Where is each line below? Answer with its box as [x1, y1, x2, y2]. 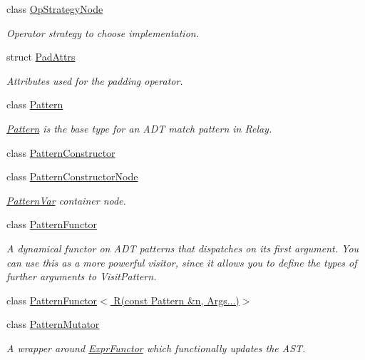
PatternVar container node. [6, 192, 126, 207]
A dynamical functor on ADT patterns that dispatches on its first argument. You [6, 240, 359, 255]
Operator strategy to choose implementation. [6, 25, 199, 40]
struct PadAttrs [6, 49, 76, 64]
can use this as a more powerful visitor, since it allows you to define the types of [6, 254, 357, 269]
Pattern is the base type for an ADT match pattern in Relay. [6, 120, 272, 135]
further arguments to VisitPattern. [6, 269, 157, 284]
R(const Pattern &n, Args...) [113, 292, 240, 307]
